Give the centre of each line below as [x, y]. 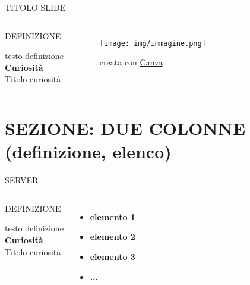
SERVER [22, 180]
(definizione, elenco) [88, 151]
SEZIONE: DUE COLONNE [125, 128]
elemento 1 [113, 216]
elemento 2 [113, 237]
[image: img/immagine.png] [153, 43]
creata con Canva [131, 62]
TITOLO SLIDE [35, 7]
